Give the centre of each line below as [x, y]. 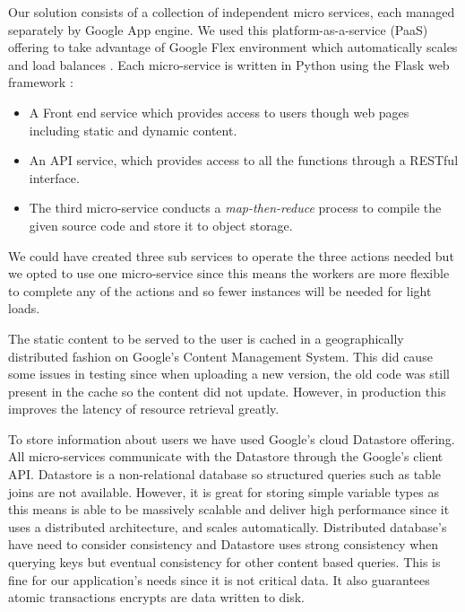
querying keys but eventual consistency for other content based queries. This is [224, 562]
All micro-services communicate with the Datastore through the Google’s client [226, 456]
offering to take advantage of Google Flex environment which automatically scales [233, 47]
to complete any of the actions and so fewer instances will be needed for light [220, 290]
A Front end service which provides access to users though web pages [219, 112]
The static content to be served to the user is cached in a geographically [206, 338]
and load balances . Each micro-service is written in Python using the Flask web [229, 64]
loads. [24, 308]
